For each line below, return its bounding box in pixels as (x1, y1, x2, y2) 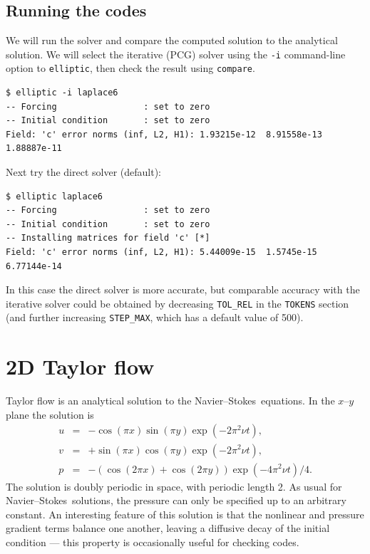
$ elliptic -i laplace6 (6, 88, 118, 98)
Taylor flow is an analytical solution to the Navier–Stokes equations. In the (6, 393, 335, 408)
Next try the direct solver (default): (6, 164, 161, 179)
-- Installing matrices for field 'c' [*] (6, 233, 210, 244)
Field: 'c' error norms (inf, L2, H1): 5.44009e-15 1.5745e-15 (6, 247, 317, 258)
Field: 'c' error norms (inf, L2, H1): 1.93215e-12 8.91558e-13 (6, 129, 322, 140)
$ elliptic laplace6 (6, 191, 103, 202)
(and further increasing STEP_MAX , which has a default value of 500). (6, 310, 304, 325)
